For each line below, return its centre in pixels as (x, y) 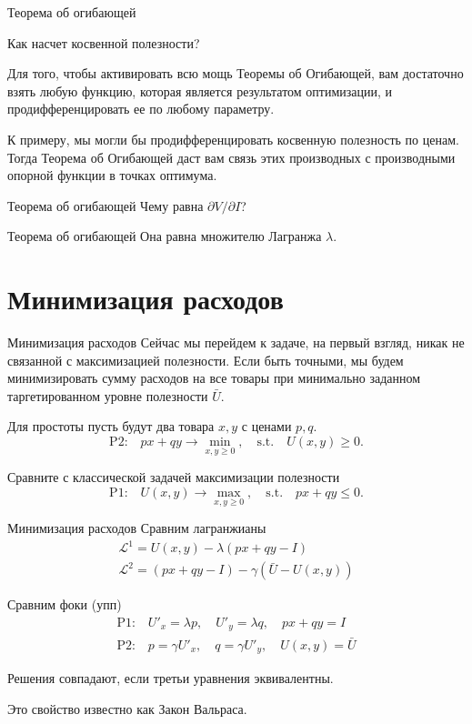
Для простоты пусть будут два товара (111, 426)
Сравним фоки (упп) (65, 604)
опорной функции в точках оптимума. (112, 175)
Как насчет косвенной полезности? (104, 42)
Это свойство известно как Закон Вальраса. (127, 708)
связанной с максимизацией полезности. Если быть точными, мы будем (206, 360)
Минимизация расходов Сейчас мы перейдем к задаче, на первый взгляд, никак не (236, 342)
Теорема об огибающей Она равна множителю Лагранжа (165, 236)
